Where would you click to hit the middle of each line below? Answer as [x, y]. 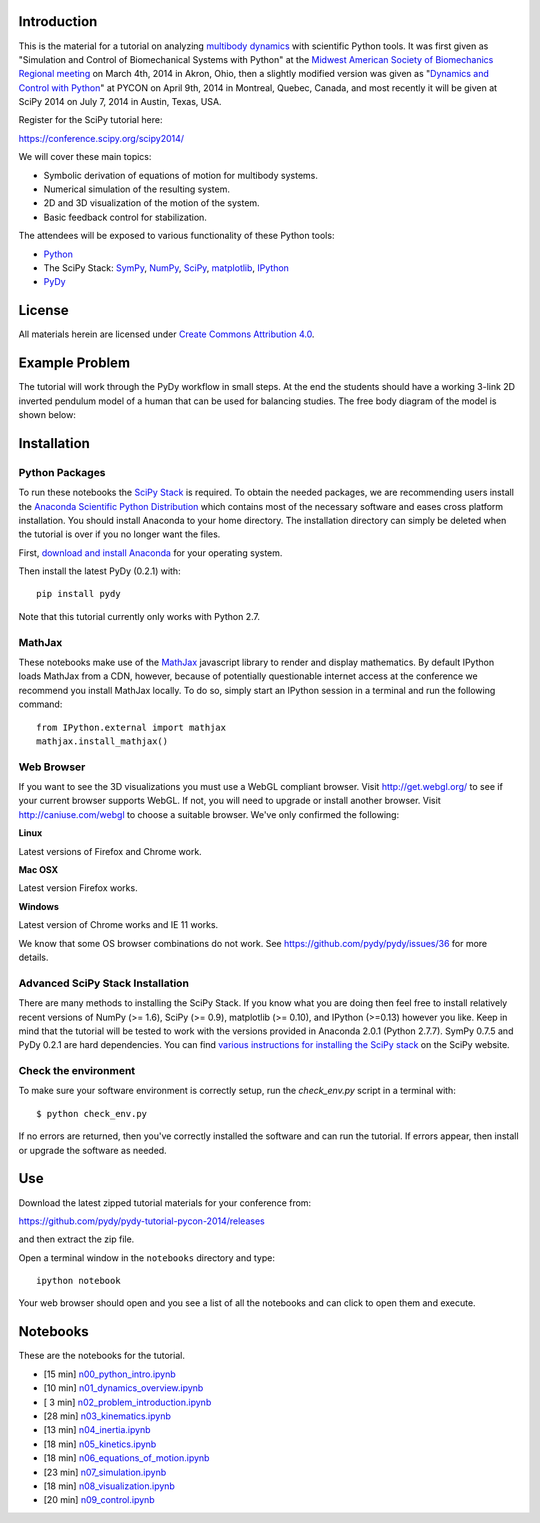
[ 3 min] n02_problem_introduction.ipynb [127, 1402]
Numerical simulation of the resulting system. [136, 189]
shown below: [47, 414]
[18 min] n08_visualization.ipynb [109, 1486]
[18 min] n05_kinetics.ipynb [100, 1444]
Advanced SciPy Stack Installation [104, 983]
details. [33, 957]
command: [40, 704]
